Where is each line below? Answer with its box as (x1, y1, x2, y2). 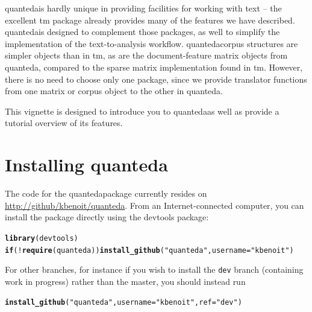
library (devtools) (5, 234, 78, 243)
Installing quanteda (5, 152, 168, 177)
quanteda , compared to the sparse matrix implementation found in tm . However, (5, 60, 303, 73)
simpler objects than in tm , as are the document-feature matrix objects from (5, 49, 288, 62)
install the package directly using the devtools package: (5, 211, 209, 223)
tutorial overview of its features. (5, 116, 123, 129)
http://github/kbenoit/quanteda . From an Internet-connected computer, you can (5, 199, 304, 211)
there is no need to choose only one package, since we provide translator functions (5, 72, 307, 85)
